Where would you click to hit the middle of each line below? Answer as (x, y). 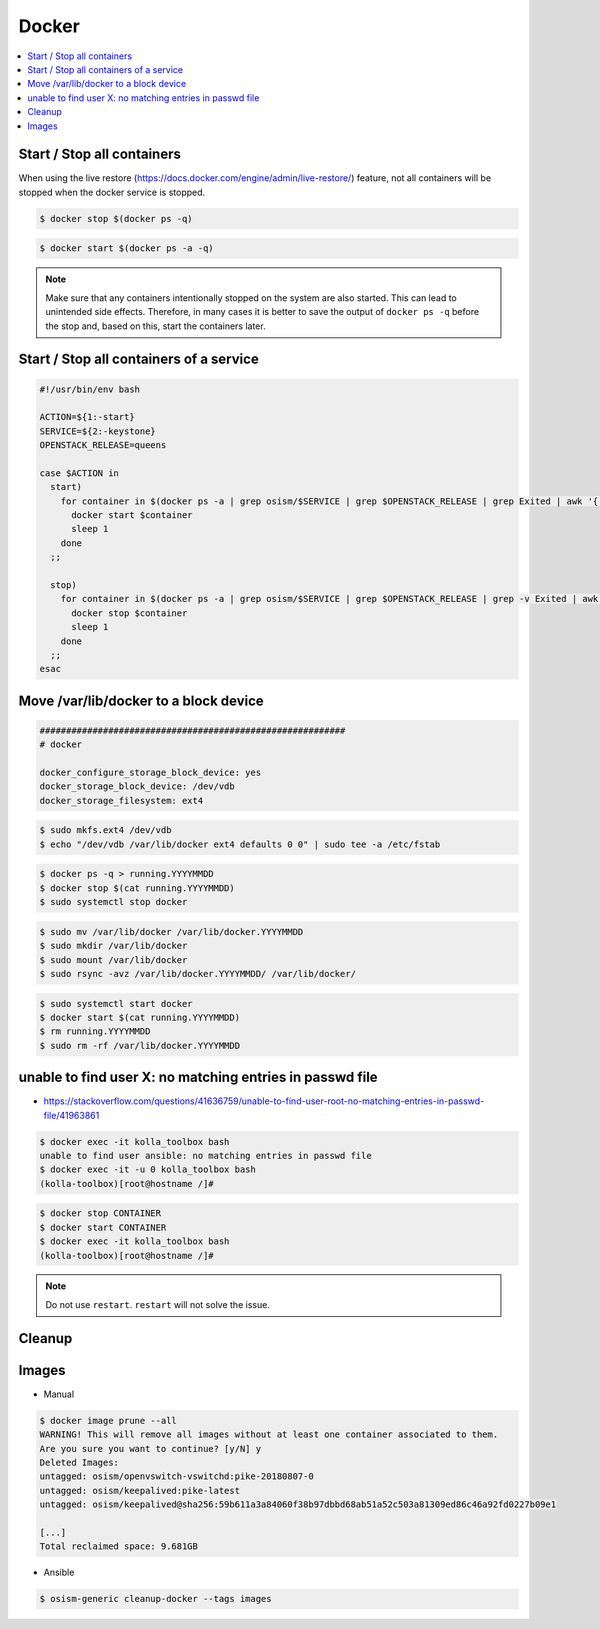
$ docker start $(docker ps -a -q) (126, 248)
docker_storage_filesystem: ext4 (121, 800)
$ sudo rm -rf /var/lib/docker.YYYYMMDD (139, 1045)
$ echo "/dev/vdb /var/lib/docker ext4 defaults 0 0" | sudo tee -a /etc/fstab (240, 844)
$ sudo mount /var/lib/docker (113, 959)
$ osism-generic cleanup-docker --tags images (155, 1599)
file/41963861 (71, 1115)
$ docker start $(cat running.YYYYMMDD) (139, 1017)
